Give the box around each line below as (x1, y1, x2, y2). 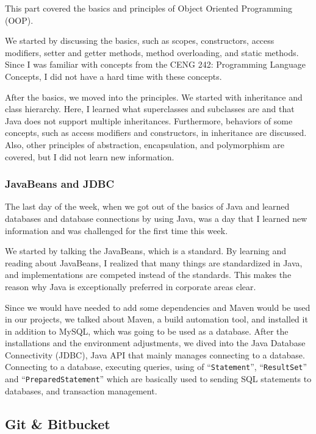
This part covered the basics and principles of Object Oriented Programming (5, 2, 292, 14)
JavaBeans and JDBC (5, 176, 115, 191)
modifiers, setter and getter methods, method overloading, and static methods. (5, 46, 299, 59)
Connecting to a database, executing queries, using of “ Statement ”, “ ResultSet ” (5, 360, 307, 373)
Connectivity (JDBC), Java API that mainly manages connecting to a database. (5, 348, 305, 361)
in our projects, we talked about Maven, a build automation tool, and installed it (5, 313, 308, 325)
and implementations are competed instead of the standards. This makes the (5, 268, 292, 281)
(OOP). (5, 13, 34, 26)
